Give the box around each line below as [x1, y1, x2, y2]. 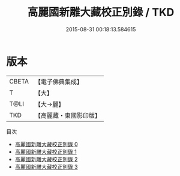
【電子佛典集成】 [34, 77, 83, 86]
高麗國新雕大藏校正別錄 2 [14, 156, 78, 163]
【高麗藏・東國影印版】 [34, 111, 101, 120]
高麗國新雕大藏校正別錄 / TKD [27, 5, 175, 19]
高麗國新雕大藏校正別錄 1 [14, 148, 77, 155]
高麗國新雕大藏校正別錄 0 [14, 141, 78, 148]
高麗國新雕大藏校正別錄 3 [14, 163, 78, 170]
